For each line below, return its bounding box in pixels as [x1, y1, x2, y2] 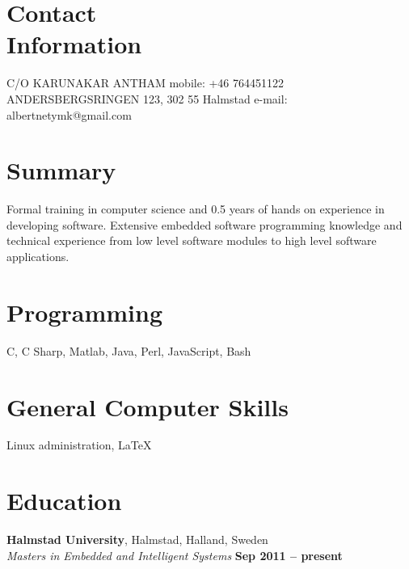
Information [6, 27, 142, 61]
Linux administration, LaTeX [6, 436, 152, 453]
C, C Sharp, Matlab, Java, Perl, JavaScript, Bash [6, 342, 251, 359]
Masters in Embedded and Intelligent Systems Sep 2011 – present [6, 546, 343, 563]
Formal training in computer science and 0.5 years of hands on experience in [6, 200, 385, 217]
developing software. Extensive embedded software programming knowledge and [6, 216, 403, 233]
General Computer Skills [6, 390, 289, 423]
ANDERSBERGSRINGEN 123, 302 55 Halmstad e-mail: [6, 90, 288, 107]
